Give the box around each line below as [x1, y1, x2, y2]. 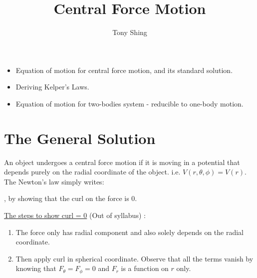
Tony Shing [112, 27, 147, 37]
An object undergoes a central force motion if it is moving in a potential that [4, 156, 240, 167]
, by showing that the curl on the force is [4, 193, 129, 203]
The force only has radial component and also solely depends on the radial [15, 226, 244, 237]
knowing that [15, 263, 56, 273]
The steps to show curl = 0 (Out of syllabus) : [4, 210, 146, 220]
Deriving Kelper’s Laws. [15, 81, 89, 92]
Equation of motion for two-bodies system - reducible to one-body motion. [15, 98, 244, 108]
